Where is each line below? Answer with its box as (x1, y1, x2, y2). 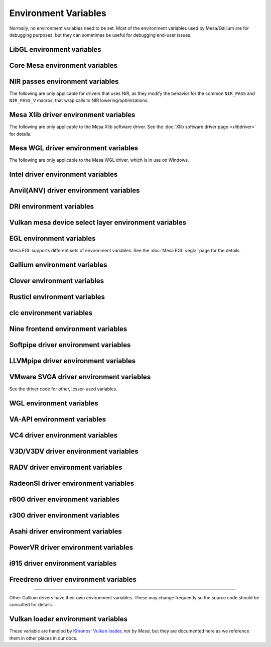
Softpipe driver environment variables (9, 341, 131, 349)
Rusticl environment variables (9, 293, 105, 301)
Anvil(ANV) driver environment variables (9, 186, 140, 195)
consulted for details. (9, 602, 53, 608)
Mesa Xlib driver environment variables (9, 111, 135, 119)
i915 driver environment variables (9, 559, 117, 568)
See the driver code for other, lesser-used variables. (9, 386, 117, 392)
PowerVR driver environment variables (9, 543, 133, 552)
